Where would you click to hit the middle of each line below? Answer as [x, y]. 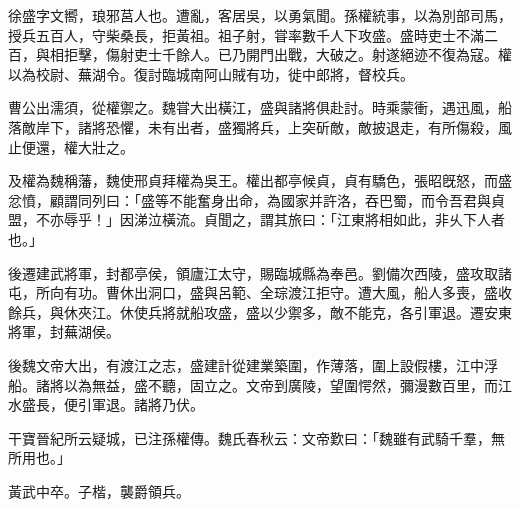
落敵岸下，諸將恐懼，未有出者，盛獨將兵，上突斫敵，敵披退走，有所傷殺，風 [260, 126]
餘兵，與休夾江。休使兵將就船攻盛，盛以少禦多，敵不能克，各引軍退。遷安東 [260, 311]
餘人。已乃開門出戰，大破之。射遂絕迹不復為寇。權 [343, 54]
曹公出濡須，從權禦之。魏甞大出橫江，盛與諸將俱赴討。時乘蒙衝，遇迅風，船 [260, 107]
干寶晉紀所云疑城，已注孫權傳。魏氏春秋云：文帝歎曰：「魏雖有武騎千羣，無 [256, 437]
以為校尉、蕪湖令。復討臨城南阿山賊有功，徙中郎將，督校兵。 [211, 73]
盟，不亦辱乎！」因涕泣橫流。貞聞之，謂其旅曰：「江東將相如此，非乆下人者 [256, 219]
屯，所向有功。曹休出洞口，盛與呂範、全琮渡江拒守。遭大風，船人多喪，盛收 [260, 292]
